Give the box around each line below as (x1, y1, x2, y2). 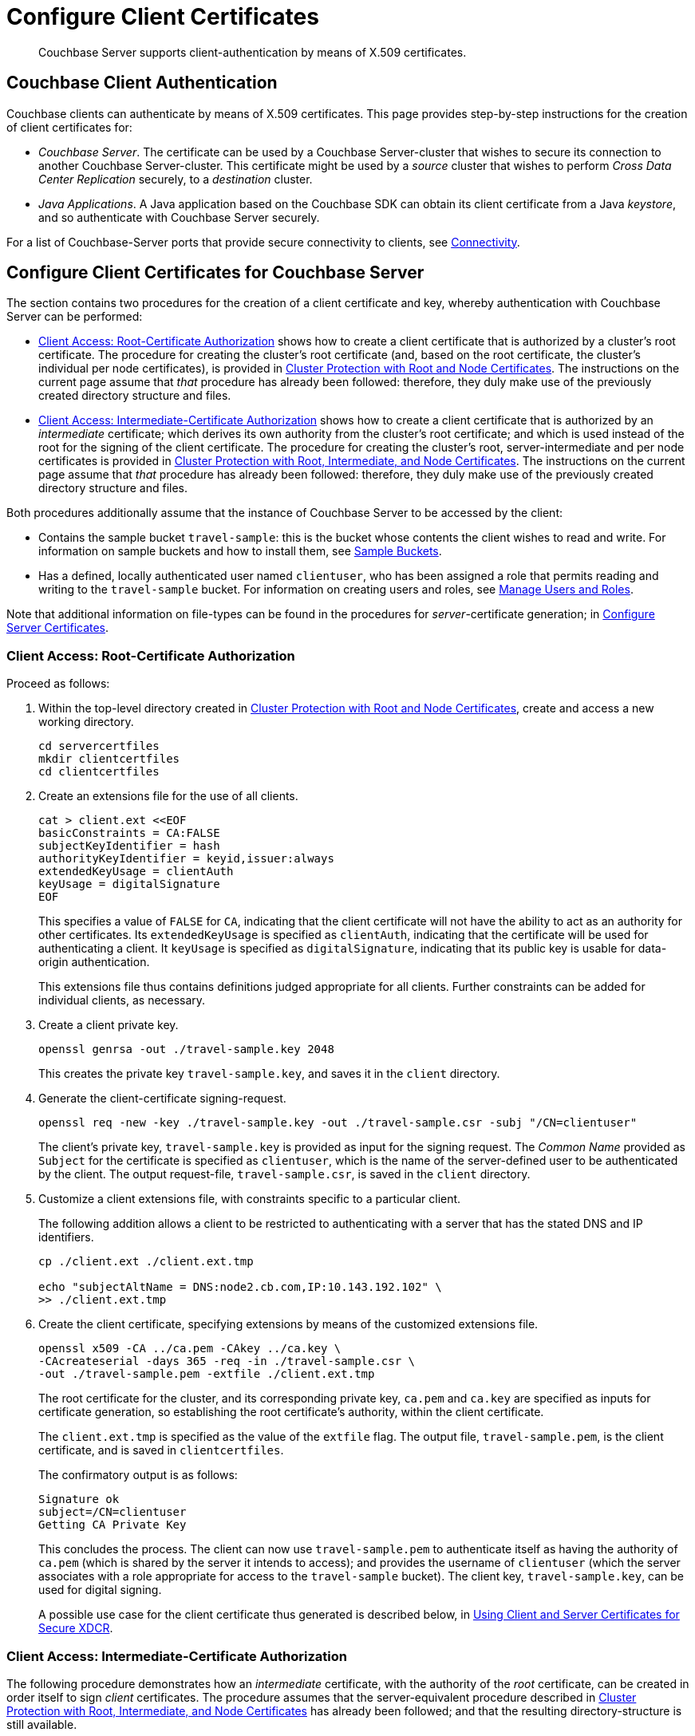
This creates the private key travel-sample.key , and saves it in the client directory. (38, 1067, 500, 1081)
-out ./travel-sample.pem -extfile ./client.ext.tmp (38, 1367, 375, 1381)
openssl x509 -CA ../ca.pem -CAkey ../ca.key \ (38, 1342, 342, 1355)
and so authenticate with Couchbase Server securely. (38, 210, 320, 224)
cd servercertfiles (38, 740, 160, 753)
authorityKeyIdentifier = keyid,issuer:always (38, 852, 334, 866)
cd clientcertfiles (38, 765, 160, 779)
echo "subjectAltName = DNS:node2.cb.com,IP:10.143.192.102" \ (38, 1280, 442, 1294)
